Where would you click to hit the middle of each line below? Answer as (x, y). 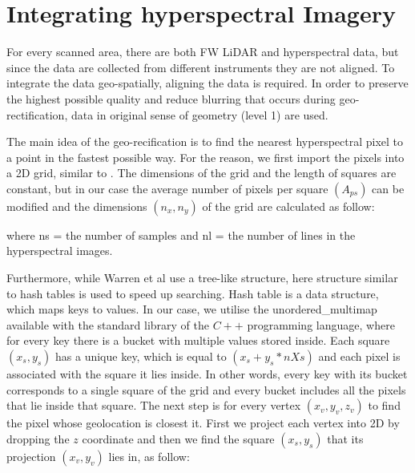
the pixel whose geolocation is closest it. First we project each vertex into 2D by (203, 423)
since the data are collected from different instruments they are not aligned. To (201, 67)
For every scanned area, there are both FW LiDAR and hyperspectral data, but (203, 52)
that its (345, 438)
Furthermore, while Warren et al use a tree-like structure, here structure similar (202, 278)
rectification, (37, 114)
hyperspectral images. (60, 251)
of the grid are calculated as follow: (288, 206)
